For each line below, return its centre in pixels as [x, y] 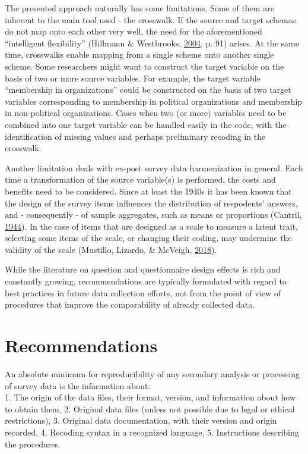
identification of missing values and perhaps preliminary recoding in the [135, 136]
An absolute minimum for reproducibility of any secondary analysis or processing [152, 373]
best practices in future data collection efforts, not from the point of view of [143, 292]
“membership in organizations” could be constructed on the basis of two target [148, 90]
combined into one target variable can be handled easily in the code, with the [146, 124]
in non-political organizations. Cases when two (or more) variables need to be [146, 113]
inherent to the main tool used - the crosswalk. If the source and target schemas [150, 19]
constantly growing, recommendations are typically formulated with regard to [146, 281]
